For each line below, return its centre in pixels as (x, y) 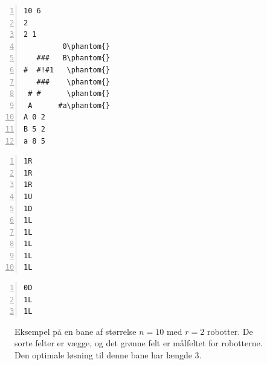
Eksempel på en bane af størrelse (76, 331)
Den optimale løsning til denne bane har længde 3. (108, 355)
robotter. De (230, 331)
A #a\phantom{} (69, 105)
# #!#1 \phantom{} (67, 70)
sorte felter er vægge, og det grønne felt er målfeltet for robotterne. (139, 343)
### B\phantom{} (73, 58)
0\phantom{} (86, 46)
